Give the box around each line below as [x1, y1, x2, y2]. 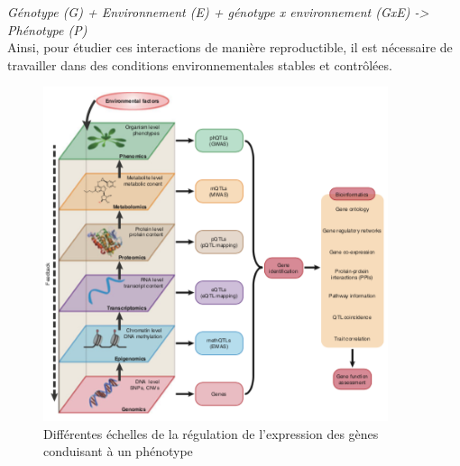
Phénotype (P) [7, 20, 87, 39]
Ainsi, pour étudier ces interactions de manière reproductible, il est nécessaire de [7, 38, 453, 57]
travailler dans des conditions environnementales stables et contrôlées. [7, 55, 392, 74]
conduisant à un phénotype [43, 442, 193, 461]
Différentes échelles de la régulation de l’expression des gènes [43, 424, 379, 443]
